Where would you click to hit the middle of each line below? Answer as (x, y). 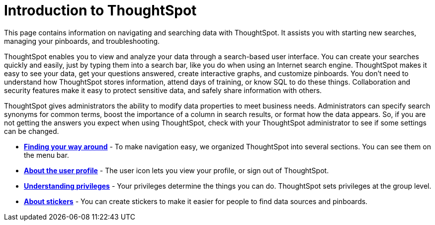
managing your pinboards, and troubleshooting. (82, 41)
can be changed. (32, 131)
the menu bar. (46, 155)
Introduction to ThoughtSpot (100, 10)
